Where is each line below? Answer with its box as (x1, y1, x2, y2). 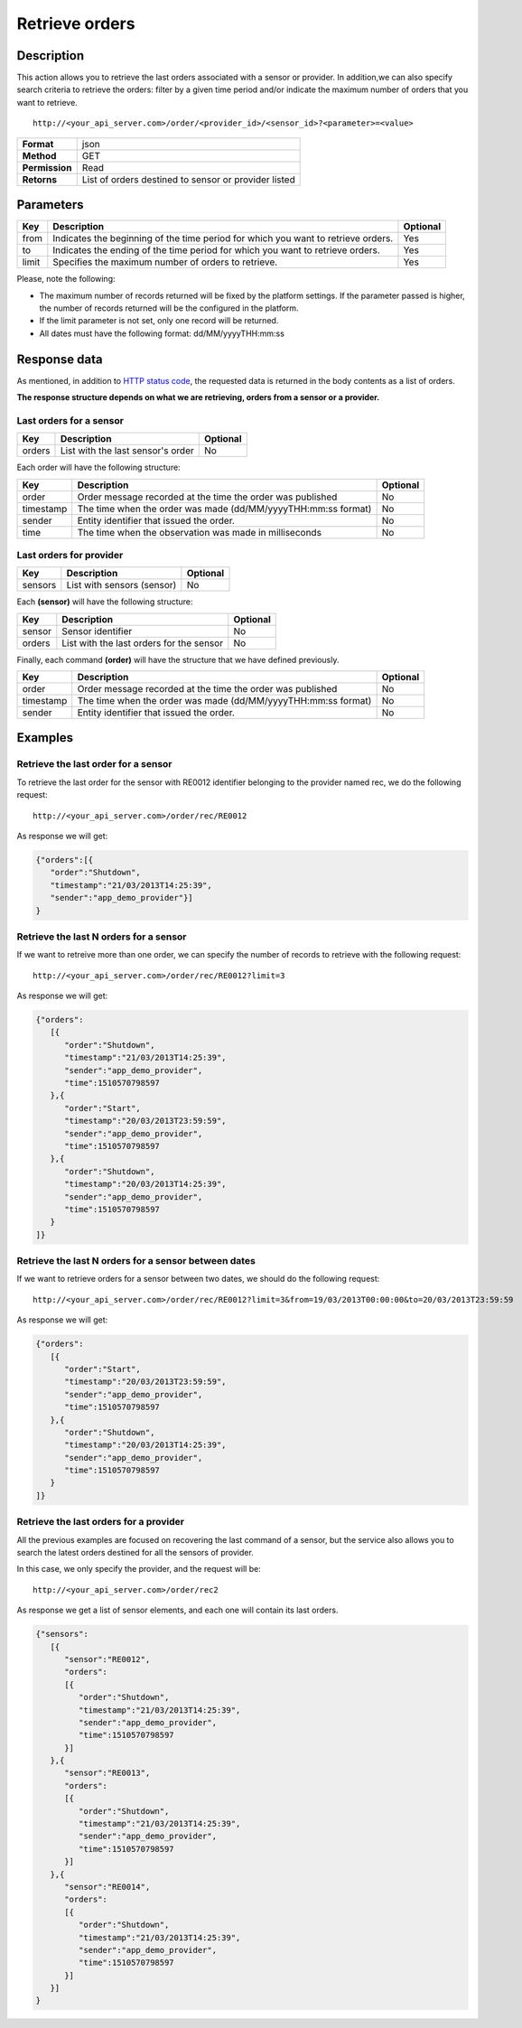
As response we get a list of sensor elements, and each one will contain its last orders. (16, 1604, 339, 1616)
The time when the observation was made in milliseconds (77, 526, 322, 538)
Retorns (22, 173, 58, 185)
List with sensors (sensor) (66, 579, 177, 592)
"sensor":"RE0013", (64, 1768, 151, 1779)
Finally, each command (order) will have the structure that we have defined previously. (16, 654, 340, 665)
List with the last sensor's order (60, 444, 194, 457)
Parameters (16, 197, 84, 212)
